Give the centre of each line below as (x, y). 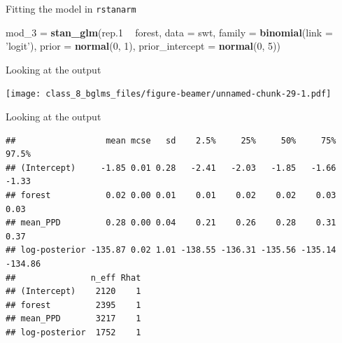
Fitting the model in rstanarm (71, 8)
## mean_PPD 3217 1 (73, 319)
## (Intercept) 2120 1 (73, 292)
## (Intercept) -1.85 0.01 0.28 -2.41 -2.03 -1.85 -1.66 (171, 168)
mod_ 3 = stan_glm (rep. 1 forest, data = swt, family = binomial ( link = (169, 32)
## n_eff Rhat (73, 278)
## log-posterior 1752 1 (73, 332)
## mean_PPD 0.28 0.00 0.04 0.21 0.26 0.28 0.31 (171, 223)
